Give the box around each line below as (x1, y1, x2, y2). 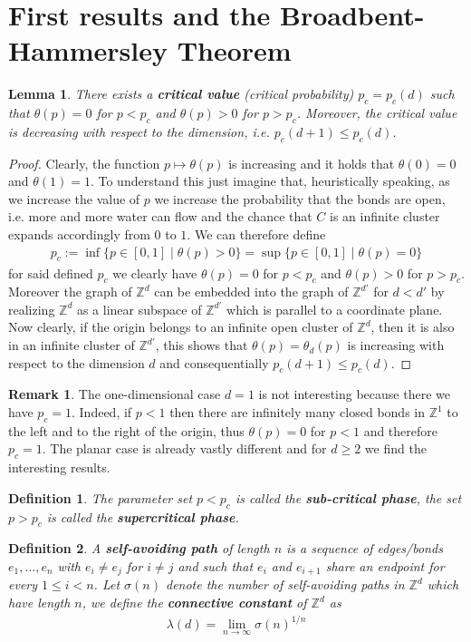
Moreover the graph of (8, 282, 132, 301)
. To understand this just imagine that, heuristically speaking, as (90, 171, 450, 190)
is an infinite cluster (330, 207, 440, 226)
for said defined (8, 263, 93, 282)
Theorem (177, 32, 292, 69)
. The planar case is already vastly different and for (42, 439, 327, 458)
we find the (364, 439, 427, 458)
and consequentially (159, 353, 269, 372)
